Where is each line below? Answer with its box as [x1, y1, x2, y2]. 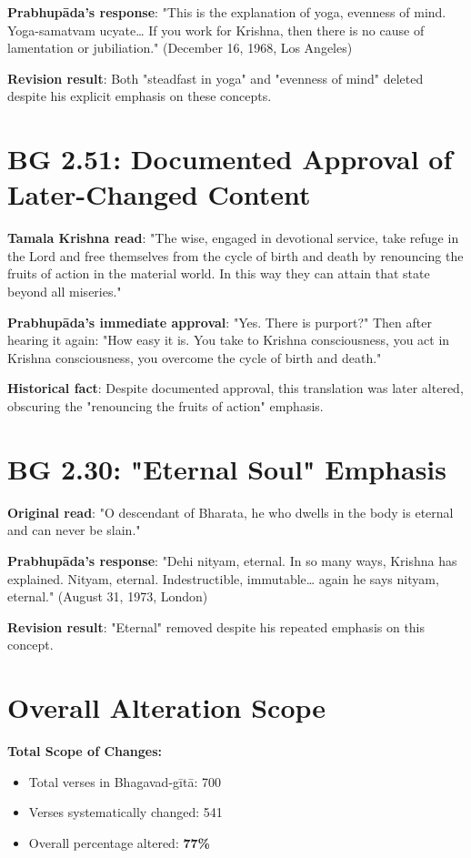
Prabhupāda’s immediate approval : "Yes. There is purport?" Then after [7, 312, 432, 331]
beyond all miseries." [7, 282, 122, 301]
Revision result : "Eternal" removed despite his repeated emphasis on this [7, 617, 426, 636]
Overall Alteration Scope [7, 689, 326, 726]
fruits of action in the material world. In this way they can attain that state [7, 264, 430, 283]
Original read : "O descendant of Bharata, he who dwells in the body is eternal [7, 502, 454, 521]
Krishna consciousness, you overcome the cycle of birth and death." [7, 348, 382, 367]
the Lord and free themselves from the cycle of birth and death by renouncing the [7, 246, 464, 265]
